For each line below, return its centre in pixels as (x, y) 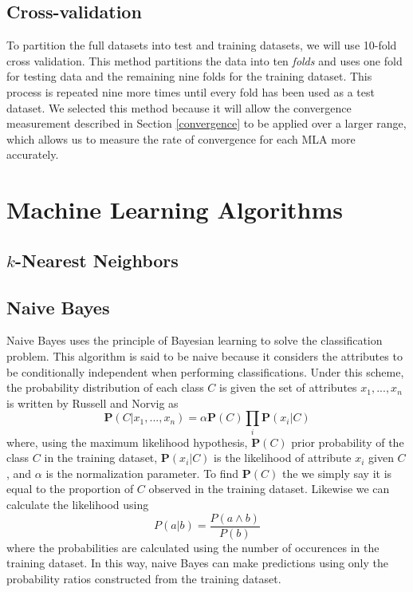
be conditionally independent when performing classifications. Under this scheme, (205, 371)
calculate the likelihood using (78, 504)
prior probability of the (348, 442)
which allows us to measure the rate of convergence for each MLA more (181, 138)
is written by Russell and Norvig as (92, 403)
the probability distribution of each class (105, 387)
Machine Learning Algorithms (175, 209)
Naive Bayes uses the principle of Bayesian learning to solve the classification (195, 340)
